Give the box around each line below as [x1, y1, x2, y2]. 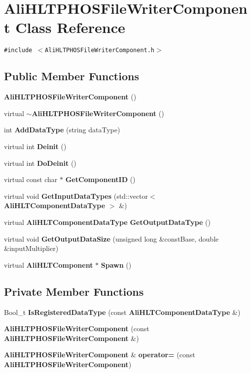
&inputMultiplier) [4, 243, 59, 253]
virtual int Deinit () [4, 141, 67, 151]
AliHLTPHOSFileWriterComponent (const [4, 323, 149, 334]
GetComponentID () [65, 174, 136, 185]
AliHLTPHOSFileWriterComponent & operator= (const [4, 349, 195, 360]
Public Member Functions [4, 68, 139, 84]
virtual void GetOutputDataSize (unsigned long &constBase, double [4, 233, 219, 244]
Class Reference [15, 17, 125, 37]
